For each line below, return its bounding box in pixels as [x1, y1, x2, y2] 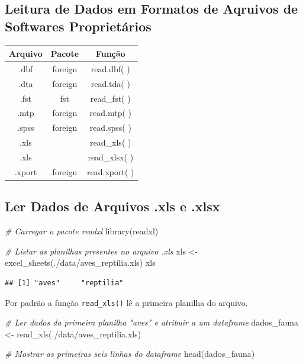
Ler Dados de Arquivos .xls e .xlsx [5, 197, 220, 215]
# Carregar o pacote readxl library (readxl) [5, 225, 159, 237]
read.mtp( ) [89, 107, 131, 119]
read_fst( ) [90, 92, 131, 104]
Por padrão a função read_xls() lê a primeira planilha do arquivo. [5, 296, 248, 308]
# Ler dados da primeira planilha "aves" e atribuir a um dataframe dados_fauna [5, 316, 298, 328]
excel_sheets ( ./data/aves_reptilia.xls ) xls [5, 256, 156, 269]
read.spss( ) [89, 121, 131, 134]
